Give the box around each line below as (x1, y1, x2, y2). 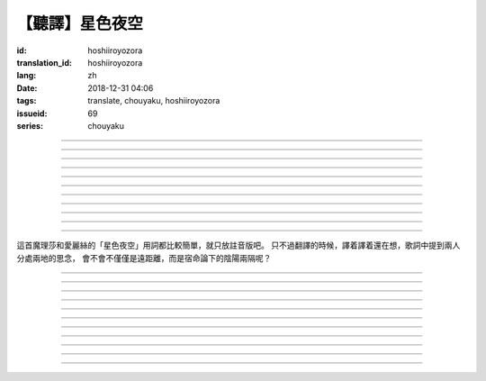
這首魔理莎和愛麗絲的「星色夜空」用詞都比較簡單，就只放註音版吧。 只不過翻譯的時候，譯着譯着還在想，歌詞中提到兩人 (16, 240, 461, 251)
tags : (16, 95, 37, 106)
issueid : (16, 108, 48, 119)
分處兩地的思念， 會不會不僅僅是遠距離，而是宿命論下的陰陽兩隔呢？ (16, 252, 272, 263)
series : (16, 120, 44, 131)
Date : (16, 82, 38, 94)
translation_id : (16, 57, 72, 68)
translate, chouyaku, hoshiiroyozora (87, 95, 220, 106)
